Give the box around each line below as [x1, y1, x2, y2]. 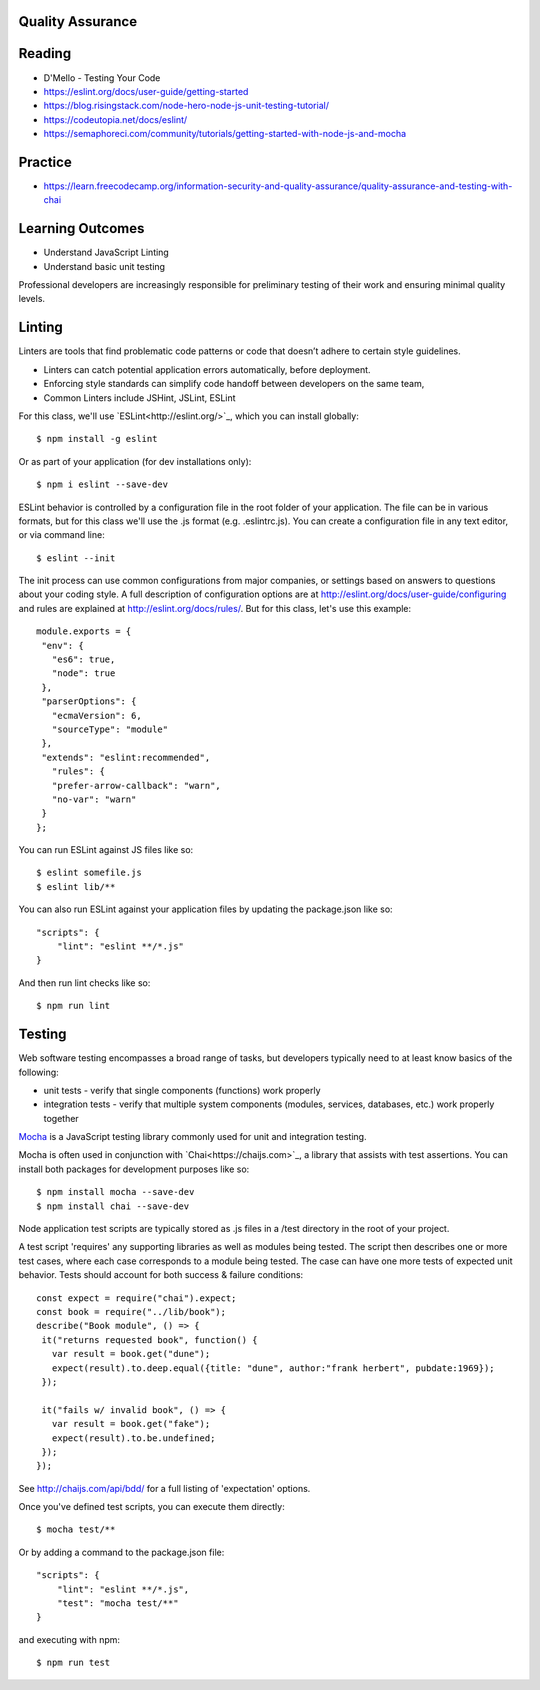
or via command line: [18, 529, 105, 541]
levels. [18, 293, 45, 305]
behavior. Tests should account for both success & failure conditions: [18, 1269, 304, 1281]
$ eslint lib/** [36, 881, 116, 892]
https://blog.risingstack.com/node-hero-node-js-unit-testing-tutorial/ [43, 100, 330, 112]
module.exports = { [36, 626, 132, 637]
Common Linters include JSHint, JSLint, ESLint [43, 391, 236, 404]
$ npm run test [36, 1657, 111, 1669]
